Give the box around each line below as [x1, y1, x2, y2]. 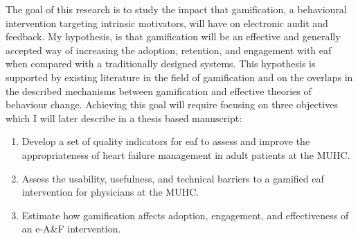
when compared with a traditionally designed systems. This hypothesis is [6, 56, 316, 71]
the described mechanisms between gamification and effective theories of [6, 83, 312, 98]
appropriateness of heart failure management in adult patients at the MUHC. [21, 147, 350, 162]
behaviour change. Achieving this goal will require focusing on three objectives [6, 97, 338, 112]
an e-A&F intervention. [21, 221, 121, 236]
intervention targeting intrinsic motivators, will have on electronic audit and [6, 15, 328, 30]
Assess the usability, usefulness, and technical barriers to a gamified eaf [21, 171, 324, 185]
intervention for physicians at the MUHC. [21, 185, 199, 199]
